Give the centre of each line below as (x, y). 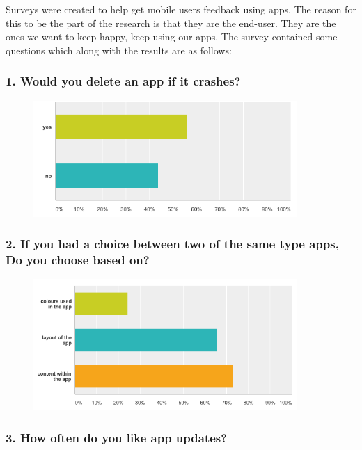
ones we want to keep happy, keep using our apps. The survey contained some (172, 37)
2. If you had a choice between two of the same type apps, (172, 244)
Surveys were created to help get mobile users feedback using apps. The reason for (181, 9)
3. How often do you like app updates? (117, 437)
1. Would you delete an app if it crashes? (123, 81)
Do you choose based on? (78, 260)
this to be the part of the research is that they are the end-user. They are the (171, 23)
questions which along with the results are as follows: (119, 50)
